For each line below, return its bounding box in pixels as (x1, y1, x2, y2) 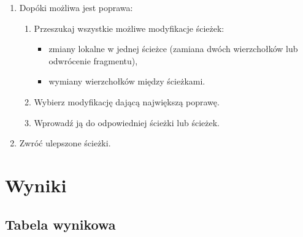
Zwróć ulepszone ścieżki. (19, 137, 111, 149)
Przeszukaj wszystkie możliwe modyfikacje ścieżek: (34, 21, 224, 34)
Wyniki (5, 172, 67, 197)
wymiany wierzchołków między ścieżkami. (48, 75, 205, 88)
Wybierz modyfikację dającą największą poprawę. (34, 95, 220, 108)
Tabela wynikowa (5, 214, 116, 233)
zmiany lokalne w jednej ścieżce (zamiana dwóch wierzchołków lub (48, 42, 298, 55)
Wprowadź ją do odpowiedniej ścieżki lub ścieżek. (34, 116, 220, 129)
